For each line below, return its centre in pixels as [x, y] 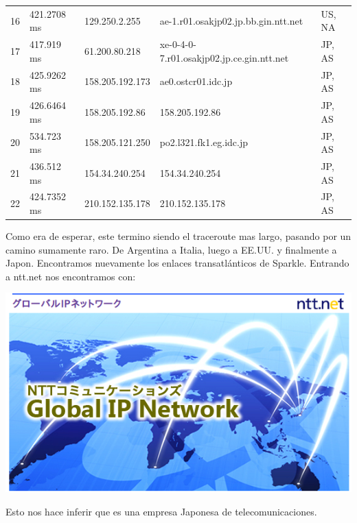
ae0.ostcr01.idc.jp [196, 81]
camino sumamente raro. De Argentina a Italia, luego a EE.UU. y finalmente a [171, 249]
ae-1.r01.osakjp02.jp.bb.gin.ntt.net [231, 20]
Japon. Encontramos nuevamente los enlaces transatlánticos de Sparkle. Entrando [177, 263]
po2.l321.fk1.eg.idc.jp [204, 142]
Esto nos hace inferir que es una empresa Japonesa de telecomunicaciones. [161, 511]
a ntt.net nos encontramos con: [71, 276]
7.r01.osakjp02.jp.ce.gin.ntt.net [224, 57]
